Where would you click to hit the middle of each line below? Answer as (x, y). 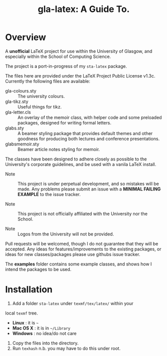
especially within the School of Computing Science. (58, 56)
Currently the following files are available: (48, 81)
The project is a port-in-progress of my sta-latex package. (66, 66)
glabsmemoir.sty (22, 144)
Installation (29, 290)
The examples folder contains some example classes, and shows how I (79, 264)
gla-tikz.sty (17, 101)
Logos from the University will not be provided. (66, 234)
